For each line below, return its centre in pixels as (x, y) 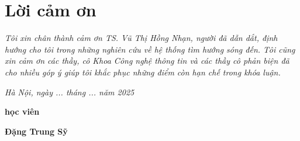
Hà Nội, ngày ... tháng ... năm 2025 (70, 92)
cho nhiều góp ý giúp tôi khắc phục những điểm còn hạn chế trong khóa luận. (143, 72)
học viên (22, 111)
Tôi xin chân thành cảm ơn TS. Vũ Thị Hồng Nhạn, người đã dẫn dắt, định (141, 38)
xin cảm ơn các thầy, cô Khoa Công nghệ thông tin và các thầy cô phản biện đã (147, 61)
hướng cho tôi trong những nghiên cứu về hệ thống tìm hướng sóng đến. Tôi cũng (150, 49)
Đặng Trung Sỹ (36, 131)
